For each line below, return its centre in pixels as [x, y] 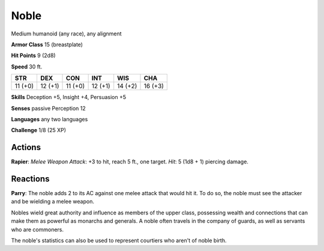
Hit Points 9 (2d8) [34, 56]
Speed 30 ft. [27, 67]
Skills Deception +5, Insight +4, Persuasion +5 [68, 97]
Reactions [30, 179]
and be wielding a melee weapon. [52, 202]
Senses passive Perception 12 [49, 108]
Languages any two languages [49, 119]
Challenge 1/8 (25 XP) [38, 130]
